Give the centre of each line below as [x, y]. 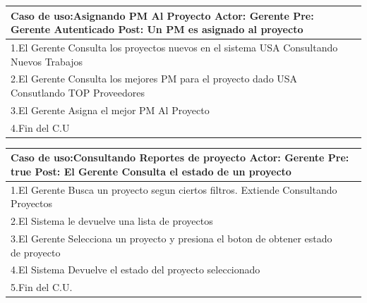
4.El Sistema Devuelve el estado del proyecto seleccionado [136, 270]
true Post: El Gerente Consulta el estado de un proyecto [151, 171]
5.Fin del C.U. [42, 287]
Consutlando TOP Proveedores [78, 92]
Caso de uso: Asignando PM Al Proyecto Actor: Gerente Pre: [162, 15]
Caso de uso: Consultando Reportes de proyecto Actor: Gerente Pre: [180, 157]
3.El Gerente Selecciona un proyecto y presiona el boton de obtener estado [172, 238]
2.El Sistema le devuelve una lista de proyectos [112, 221]
